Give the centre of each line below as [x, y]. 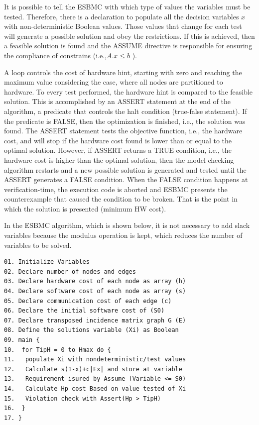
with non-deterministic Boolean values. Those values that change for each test [123, 26]
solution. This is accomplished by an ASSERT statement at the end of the [117, 101]
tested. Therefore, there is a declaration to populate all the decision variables [122, 16]
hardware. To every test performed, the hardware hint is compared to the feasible [129, 91]
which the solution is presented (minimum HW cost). [85, 208]
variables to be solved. [38, 245]
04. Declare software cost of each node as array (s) [95, 291]
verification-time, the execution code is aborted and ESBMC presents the [116, 189]
